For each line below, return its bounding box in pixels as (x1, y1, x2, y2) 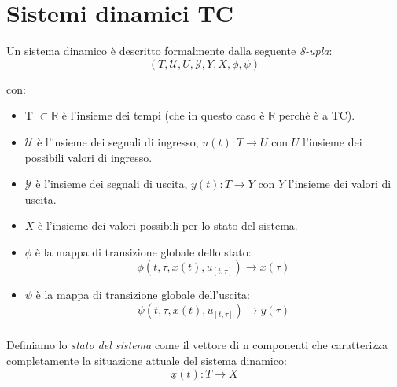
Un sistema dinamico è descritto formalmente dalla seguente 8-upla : (6, 42, 333, 59)
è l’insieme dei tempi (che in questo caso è (61, 107, 265, 123)
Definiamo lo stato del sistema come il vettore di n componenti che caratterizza (6, 337, 388, 353)
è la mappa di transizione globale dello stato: (35, 243, 252, 260)
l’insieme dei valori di (288, 175, 391, 192)
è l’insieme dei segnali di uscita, (35, 175, 188, 192)
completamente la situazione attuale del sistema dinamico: (6, 352, 287, 369)
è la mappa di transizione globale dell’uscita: (35, 286, 251, 303)
